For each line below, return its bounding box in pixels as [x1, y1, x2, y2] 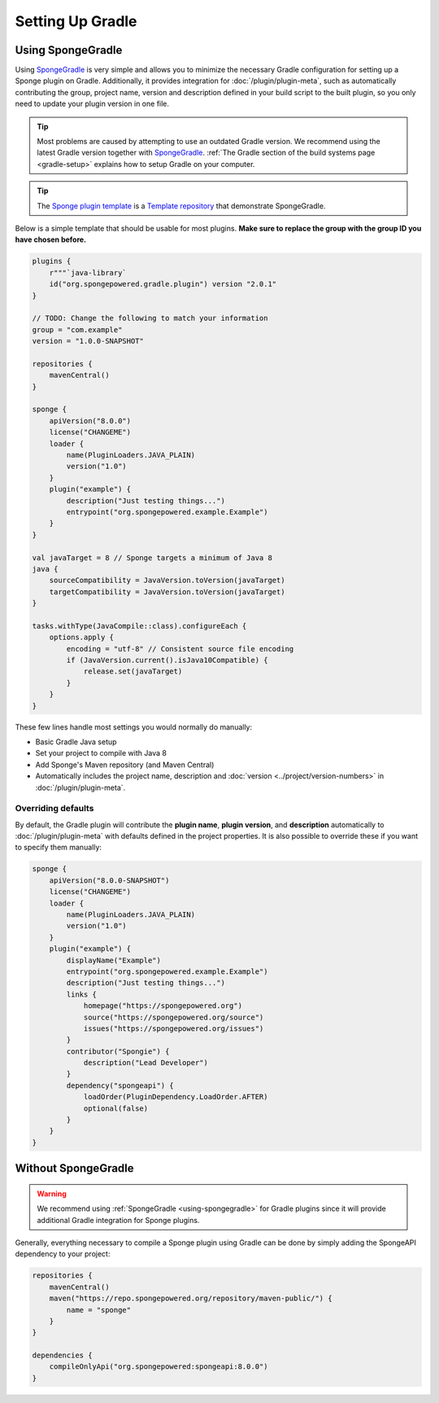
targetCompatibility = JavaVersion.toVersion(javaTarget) [49, 587, 285, 596]
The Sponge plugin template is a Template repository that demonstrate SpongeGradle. [37, 200, 326, 211]
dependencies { [32, 1351, 93, 1360]
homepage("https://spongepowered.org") [83, 1002, 243, 1011]
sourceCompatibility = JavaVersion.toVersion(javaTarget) [49, 576, 285, 585]
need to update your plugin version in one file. [15, 99, 170, 109]
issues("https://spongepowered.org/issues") [83, 1024, 264, 1033]
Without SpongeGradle [15, 1161, 134, 1176]
